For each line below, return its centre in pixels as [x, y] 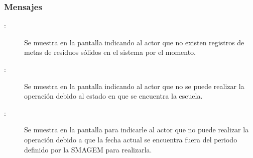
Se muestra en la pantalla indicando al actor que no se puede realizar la [134, 86]
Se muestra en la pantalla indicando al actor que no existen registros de [134, 42]
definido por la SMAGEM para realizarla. [88, 149]
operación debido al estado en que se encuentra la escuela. [113, 96]
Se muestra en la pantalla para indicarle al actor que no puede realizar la [137, 130]
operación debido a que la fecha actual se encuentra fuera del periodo [131, 139]
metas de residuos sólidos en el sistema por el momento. [110, 52]
